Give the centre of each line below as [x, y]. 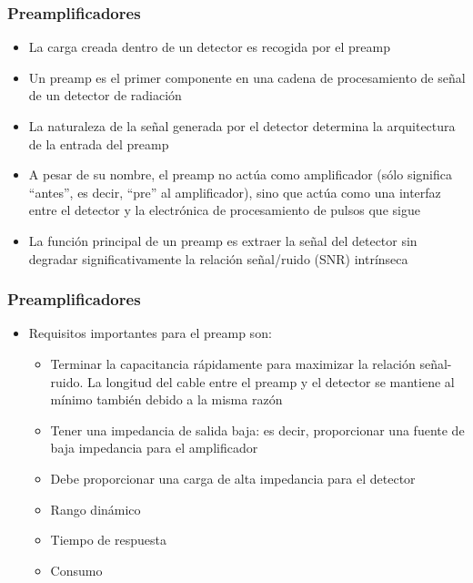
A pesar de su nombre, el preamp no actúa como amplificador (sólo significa [240, 174]
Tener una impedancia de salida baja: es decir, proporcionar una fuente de [257, 430]
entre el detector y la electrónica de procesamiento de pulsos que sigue [224, 210]
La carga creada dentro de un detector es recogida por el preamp [209, 47]
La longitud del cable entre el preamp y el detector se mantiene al [271, 381]
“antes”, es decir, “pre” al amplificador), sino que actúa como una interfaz [235, 192]
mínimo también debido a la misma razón [166, 399]
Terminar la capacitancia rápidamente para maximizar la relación [233, 363]
